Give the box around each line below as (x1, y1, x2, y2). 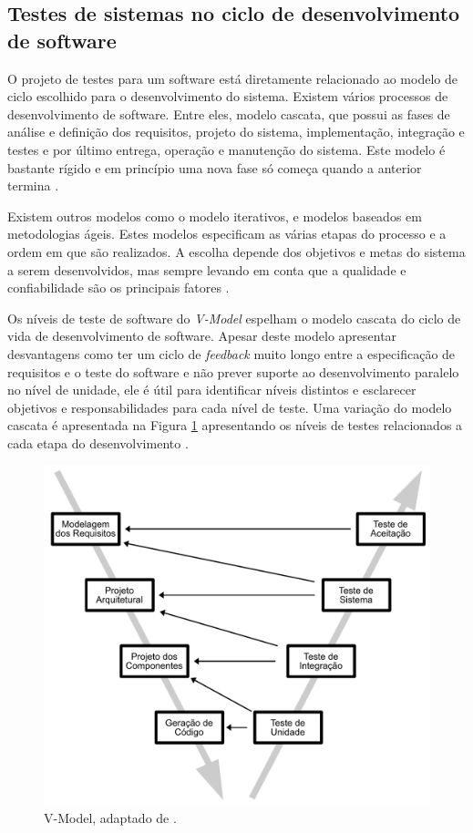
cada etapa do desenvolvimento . (7, 433, 189, 452)
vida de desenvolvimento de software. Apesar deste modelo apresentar (7, 326, 397, 345)
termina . (7, 176, 59, 195)
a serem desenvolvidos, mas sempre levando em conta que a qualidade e (7, 260, 406, 279)
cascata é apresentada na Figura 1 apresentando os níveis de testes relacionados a (7, 416, 463, 435)
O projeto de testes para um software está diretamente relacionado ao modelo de (7, 68, 458, 87)
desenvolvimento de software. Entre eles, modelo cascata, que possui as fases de (7, 104, 450, 123)
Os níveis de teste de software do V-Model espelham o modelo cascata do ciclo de (7, 308, 461, 327)
